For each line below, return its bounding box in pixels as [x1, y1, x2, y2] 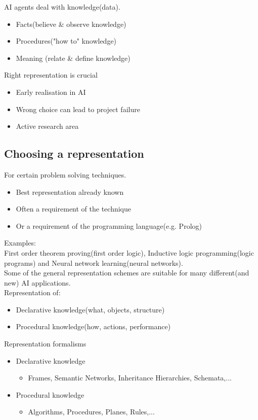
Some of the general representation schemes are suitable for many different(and [4, 267, 249, 278]
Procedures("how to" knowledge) [16, 36, 117, 46]
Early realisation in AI [16, 86, 86, 97]
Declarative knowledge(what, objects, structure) [16, 304, 165, 314]
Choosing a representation [4, 146, 144, 161]
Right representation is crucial [4, 69, 98, 80]
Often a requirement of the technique [16, 203, 131, 214]
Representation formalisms [4, 338, 87, 349]
